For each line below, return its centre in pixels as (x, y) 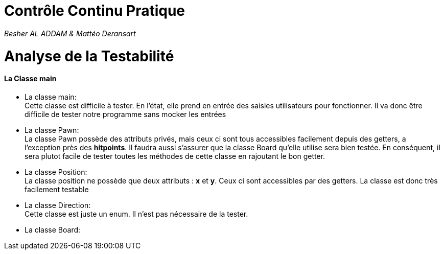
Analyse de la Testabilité (89, 56)
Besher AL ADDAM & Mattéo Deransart (70, 33)
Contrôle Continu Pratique (95, 11)
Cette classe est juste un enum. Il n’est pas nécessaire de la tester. (136, 214)
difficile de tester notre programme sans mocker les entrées (125, 114)
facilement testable (57, 189)
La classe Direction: (58, 205)
